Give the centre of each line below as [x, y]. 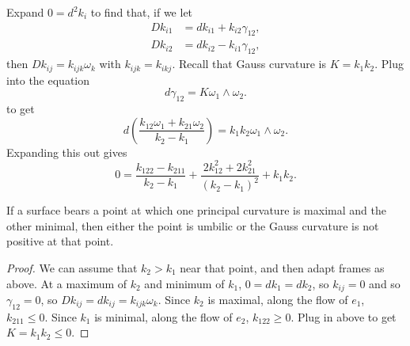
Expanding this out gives [67, 152]
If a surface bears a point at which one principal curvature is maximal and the [196, 210]
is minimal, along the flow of [163, 316]
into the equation [48, 80]
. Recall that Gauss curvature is [249, 64]
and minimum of [184, 283]
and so [385, 283]
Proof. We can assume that [72, 267]
